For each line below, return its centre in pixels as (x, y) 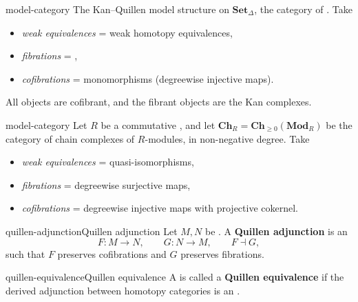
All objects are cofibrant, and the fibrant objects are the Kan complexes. (159, 102)
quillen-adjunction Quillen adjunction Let (92, 231)
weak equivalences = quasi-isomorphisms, (108, 162)
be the (339, 124)
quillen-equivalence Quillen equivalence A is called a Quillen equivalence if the (175, 277)
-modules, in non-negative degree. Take (227, 138)
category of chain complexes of (70, 138)
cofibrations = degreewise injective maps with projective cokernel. (160, 208)
